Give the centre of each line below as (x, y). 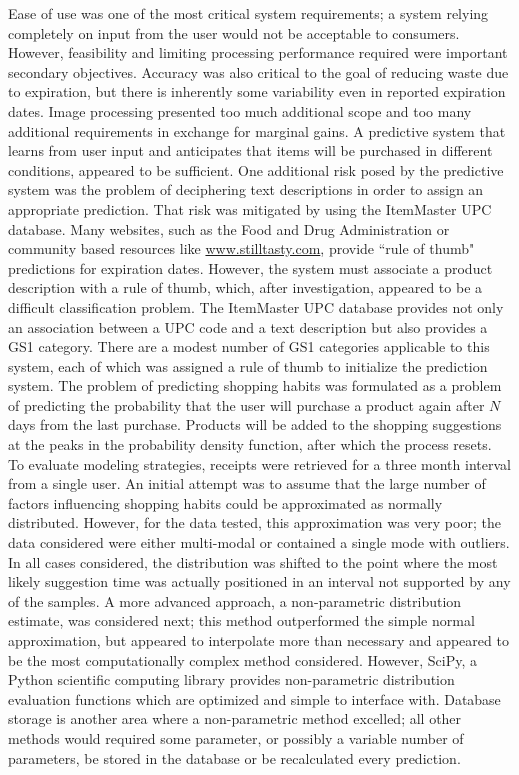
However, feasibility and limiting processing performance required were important (258, 52)
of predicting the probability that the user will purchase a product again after (246, 404)
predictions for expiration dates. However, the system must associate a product (250, 267)
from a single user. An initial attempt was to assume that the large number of (247, 483)
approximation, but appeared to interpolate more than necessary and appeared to (258, 640)
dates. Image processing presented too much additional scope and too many (240, 110)
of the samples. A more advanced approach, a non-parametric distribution (235, 600)
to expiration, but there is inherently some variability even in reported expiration (257, 91)
